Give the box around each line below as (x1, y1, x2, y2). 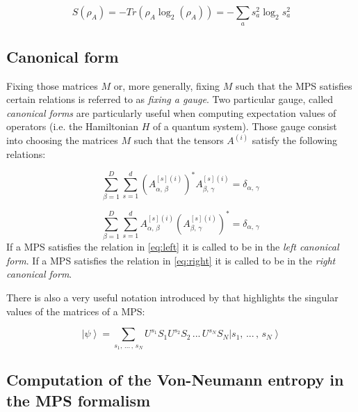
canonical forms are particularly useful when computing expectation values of (6, 105, 336, 120)
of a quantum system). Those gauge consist (152, 119, 337, 134)
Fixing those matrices (6, 78, 98, 93)
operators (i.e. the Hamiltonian (6, 119, 138, 134)
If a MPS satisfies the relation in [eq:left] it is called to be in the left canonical (6, 239, 339, 254)
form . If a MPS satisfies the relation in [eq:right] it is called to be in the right (6, 253, 336, 267)
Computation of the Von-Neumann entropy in (6, 369, 344, 390)
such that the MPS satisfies (235, 78, 352, 93)
